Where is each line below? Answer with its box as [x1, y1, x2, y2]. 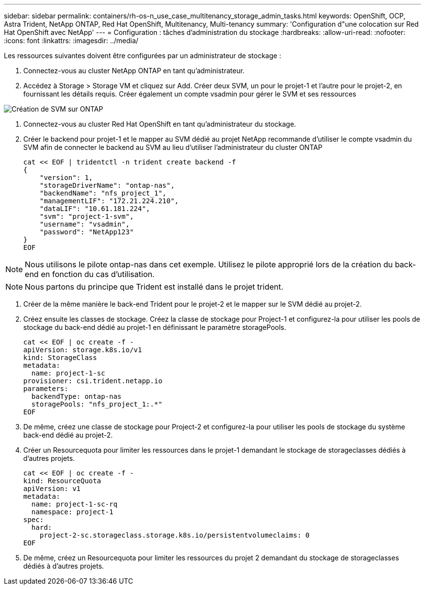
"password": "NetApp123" [39, 228, 134, 236]
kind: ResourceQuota [23, 477, 101, 485]
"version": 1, [39, 174, 93, 181]
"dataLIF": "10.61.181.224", [39, 205, 150, 213]
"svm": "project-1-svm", [39, 213, 134, 220]
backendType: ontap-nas [31, 393, 122, 400]
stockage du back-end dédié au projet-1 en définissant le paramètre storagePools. [23, 323, 286, 331]
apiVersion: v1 [23, 485, 81, 492]
